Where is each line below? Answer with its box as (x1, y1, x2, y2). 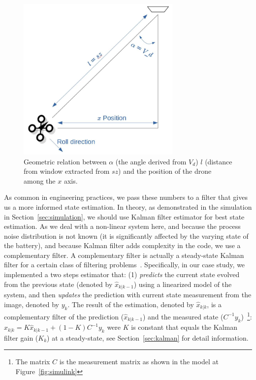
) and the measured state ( (142, 311, 224, 321)
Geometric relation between (24, 156, 107, 166)
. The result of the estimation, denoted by (67, 299, 194, 309)
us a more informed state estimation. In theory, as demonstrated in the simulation (4, 201, 252, 212)
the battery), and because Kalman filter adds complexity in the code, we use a (4, 240, 241, 251)
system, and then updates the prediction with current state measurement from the (4, 289, 252, 300)
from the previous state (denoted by (4, 279, 113, 289)
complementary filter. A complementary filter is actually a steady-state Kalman (4, 250, 244, 260)
